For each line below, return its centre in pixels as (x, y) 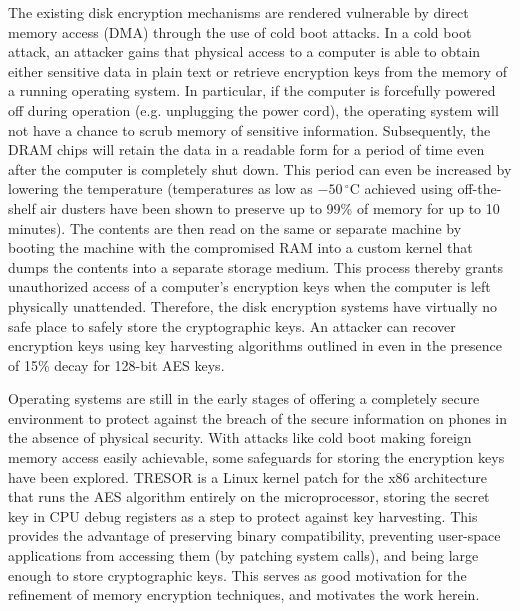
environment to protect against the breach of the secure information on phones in (257, 417)
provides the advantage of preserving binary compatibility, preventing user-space (254, 535)
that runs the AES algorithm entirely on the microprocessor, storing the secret (249, 496)
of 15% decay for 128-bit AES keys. (116, 364)
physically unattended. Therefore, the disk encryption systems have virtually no (253, 305)
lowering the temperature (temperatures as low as (160, 188)
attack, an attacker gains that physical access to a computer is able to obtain (244, 51)
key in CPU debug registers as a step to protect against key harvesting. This (243, 515)
